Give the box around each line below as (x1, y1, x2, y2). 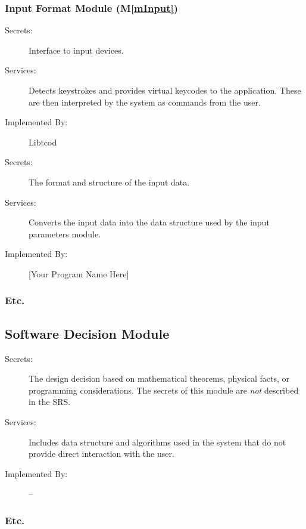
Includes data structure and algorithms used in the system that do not (29, 435, 286, 448)
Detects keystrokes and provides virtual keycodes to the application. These (29, 84, 301, 96)
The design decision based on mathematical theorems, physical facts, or (29, 372, 290, 385)
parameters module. (29, 227, 101, 240)
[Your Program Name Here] (29, 267, 129, 280)
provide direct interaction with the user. (29, 447, 174, 460)
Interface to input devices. (29, 44, 124, 56)
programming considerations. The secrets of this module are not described (29, 383, 299, 396)
